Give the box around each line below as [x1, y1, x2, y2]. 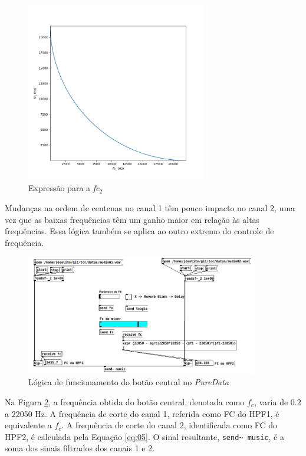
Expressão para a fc [28, 182, 100, 194]
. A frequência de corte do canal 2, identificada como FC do [61, 419, 278, 431]
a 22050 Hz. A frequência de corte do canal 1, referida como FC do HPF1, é [5, 407, 279, 419]
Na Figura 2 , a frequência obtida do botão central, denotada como [5, 395, 245, 408]
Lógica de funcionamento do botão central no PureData [28, 376, 229, 388]
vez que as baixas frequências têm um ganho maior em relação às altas [5, 213, 260, 225]
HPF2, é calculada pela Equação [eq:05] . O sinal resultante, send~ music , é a [5, 430, 284, 442]
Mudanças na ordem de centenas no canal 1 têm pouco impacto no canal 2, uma [5, 201, 295, 214]
